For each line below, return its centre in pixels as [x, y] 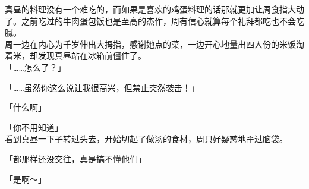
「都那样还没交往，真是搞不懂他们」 [75, 158]
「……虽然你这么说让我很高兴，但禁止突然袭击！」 [102, 87]
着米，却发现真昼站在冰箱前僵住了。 [75, 56]
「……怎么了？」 [35, 67]
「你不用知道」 [34, 127]
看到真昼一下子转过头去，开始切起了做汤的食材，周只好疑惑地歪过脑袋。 [146, 139]
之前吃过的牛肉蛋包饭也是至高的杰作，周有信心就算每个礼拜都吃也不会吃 [163, 21]
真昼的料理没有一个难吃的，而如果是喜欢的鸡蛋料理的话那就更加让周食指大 [150, 9]
